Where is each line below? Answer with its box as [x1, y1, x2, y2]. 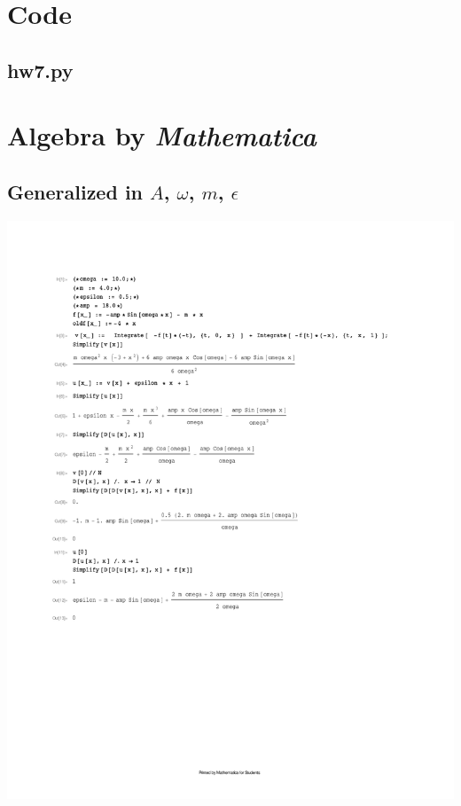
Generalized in [7, 177, 144, 205]
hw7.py [7, 56, 74, 83]
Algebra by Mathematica [7, 117, 316, 154]
